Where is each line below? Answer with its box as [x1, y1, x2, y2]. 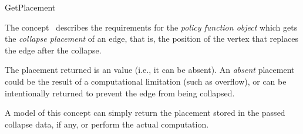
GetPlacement [5, 1, 56, 13]
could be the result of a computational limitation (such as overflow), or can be [5, 75, 287, 87]
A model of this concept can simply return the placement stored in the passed [5, 106, 285, 119]
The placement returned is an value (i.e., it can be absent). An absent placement [5, 63, 295, 76]
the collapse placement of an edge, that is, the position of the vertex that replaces [5, 32, 298, 45]
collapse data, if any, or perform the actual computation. [5, 118, 209, 130]
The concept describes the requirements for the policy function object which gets [5, 21, 298, 33]
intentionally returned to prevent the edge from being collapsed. [5, 86, 235, 99]
